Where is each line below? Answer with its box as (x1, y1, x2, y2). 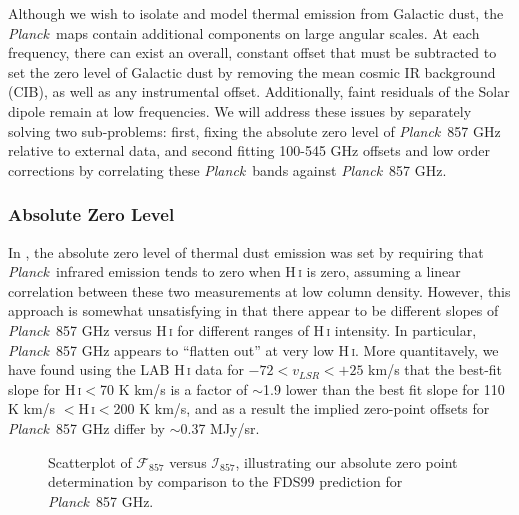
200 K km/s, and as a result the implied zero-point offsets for (113, 398, 490, 419)
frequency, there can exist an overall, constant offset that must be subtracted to (8, 42, 497, 63)
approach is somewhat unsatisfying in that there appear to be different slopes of (8, 300, 499, 321)
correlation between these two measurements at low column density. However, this (8, 280, 511, 301)
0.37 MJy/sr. (180, 417, 260, 438)
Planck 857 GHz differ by (8, 417, 166, 438)
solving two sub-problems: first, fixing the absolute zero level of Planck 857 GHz (8, 120, 501, 141)
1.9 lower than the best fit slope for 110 (263, 378, 505, 399)
